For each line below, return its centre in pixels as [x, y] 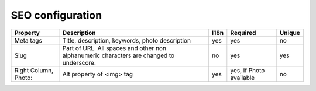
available [243, 78]
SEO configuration [56, 15]
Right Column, [34, 70]
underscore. [79, 62]
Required [243, 33]
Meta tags [28, 40]
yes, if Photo [248, 70]
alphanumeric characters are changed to [118, 55]
